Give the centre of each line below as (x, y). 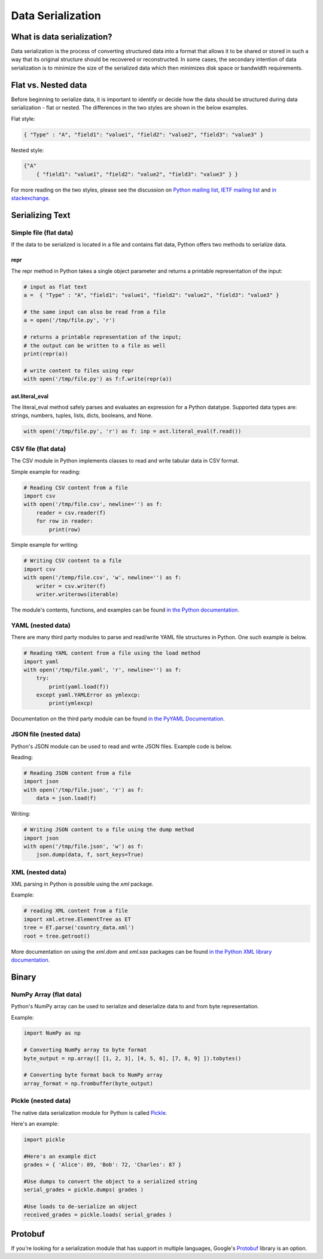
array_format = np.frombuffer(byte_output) (89, 1083)
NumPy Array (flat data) (46, 995)
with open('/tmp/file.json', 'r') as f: (83, 790)
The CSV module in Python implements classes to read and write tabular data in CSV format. (125, 461)
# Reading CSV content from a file (76, 487)
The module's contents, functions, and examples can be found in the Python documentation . (125, 610)
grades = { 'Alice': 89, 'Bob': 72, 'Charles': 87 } (103, 1165)
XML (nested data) (39, 872)
